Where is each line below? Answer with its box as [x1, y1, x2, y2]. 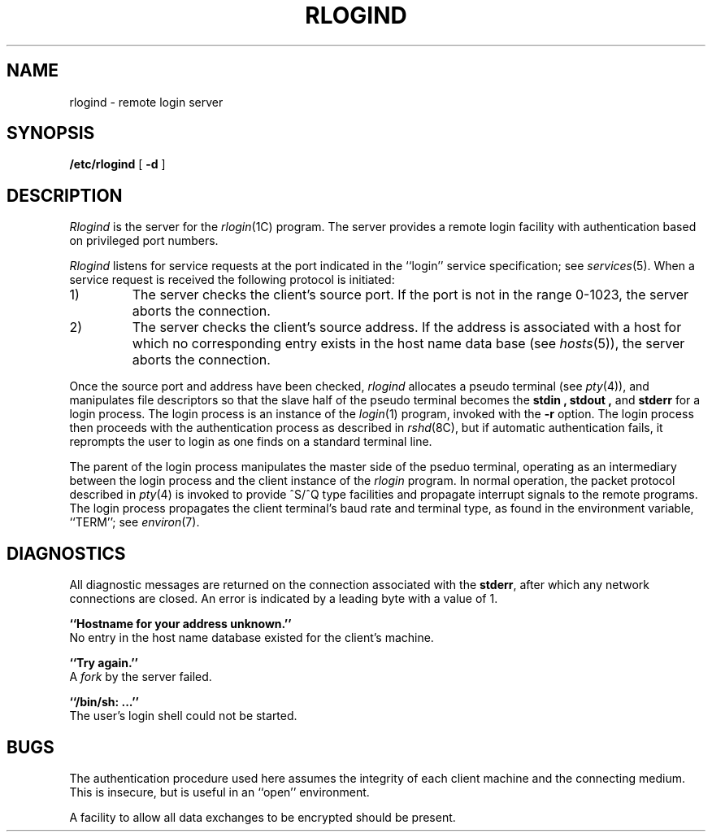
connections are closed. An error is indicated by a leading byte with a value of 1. [69, 591, 498, 606]
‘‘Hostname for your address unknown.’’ [69, 617, 292, 631]
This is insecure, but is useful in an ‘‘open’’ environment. [69, 784, 370, 799]
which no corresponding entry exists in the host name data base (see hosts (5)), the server [132, 335, 685, 352]
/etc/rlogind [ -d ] [69, 157, 166, 172]
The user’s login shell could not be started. [69, 709, 297, 723]
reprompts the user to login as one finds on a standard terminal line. [69, 434, 432, 449]
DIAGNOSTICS [7, 543, 126, 564]
